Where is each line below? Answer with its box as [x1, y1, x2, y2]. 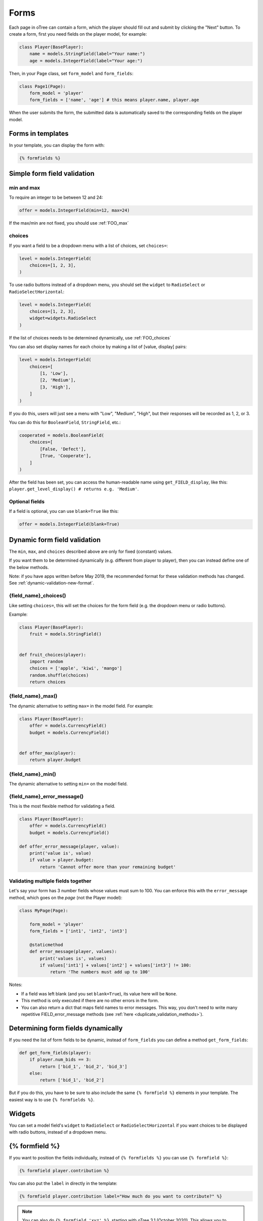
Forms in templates [9, 129, 69, 138]
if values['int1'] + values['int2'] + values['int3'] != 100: [39, 962, 192, 968]
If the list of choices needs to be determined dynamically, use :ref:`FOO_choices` [9, 335, 171, 340]
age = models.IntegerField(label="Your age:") [29, 58, 143, 63]
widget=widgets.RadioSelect [29, 316, 97, 321]
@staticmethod [29, 942, 63, 947]
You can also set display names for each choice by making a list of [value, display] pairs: [9, 344, 187, 350]
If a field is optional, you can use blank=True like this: [9, 508, 119, 514]
